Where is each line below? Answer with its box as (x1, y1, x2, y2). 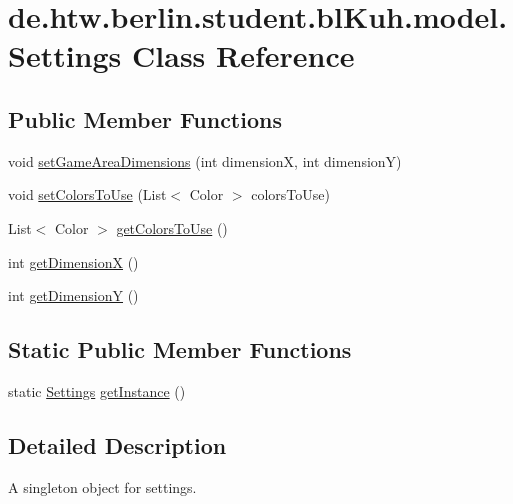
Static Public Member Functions (8, 334, 352, 365)
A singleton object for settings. (8, 476, 197, 497)
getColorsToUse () (116, 217, 228, 238)
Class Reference (132, 35, 355, 76)
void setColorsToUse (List (8, 184, 167, 205)
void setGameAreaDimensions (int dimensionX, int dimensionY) (8, 150, 402, 171)
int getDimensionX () (8, 251, 139, 272)
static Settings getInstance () (8, 380, 186, 401)
